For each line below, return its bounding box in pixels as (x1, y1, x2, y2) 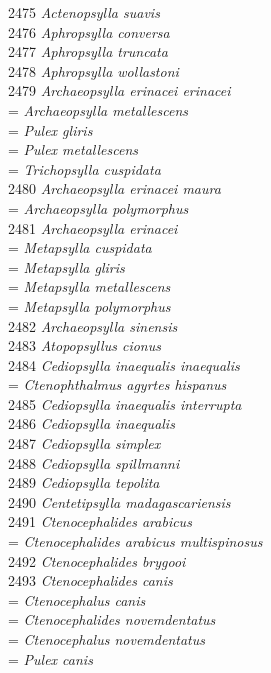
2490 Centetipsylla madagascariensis (8, 491, 231, 512)
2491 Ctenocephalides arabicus (8, 511, 192, 532)
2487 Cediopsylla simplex (8, 433, 161, 454)
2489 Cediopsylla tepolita (8, 472, 160, 493)
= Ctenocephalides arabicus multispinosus (8, 531, 263, 552)
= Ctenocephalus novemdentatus (8, 629, 205, 649)
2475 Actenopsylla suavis (8, 2, 160, 22)
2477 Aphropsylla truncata (8, 41, 168, 62)
